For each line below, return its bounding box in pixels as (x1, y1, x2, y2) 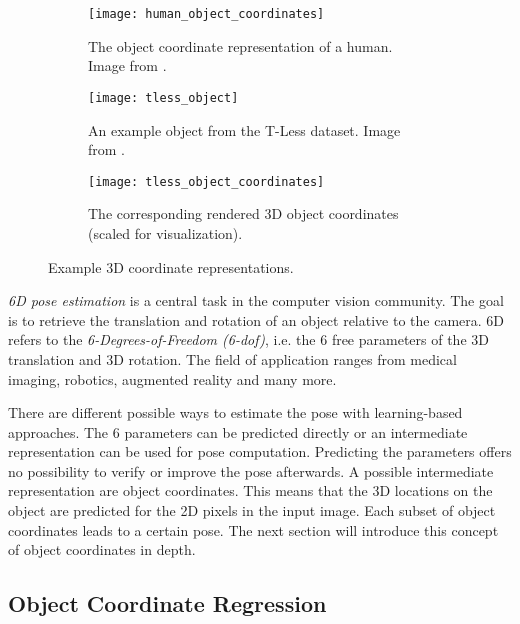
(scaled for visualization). (88, 222, 243, 243)
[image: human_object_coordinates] (88, 7, 325, 21)
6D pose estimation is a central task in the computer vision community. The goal (8, 290, 504, 311)
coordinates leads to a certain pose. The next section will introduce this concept (8, 519, 499, 540)
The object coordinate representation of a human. (88, 35, 393, 56)
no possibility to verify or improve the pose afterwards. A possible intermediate (8, 460, 494, 481)
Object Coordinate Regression (8, 588, 327, 619)
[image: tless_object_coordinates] (88, 174, 325, 189)
